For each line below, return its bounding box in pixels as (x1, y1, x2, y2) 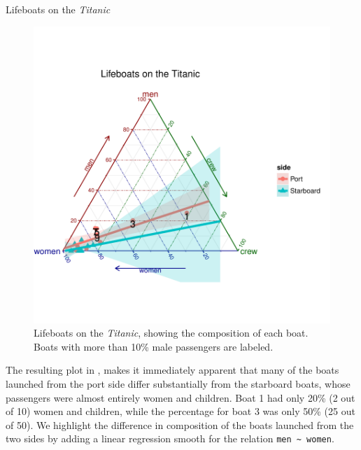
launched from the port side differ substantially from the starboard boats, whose (6, 376, 351, 391)
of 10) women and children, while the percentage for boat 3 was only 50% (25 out (6, 404, 355, 419)
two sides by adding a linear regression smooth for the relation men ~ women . (6, 431, 334, 446)
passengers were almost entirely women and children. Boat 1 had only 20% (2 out (6, 390, 355, 405)
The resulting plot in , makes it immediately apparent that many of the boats (6, 363, 339, 377)
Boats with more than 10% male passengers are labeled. (34, 339, 274, 353)
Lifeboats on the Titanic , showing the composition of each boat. (34, 325, 309, 340)
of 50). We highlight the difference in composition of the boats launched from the (6, 417, 354, 432)
